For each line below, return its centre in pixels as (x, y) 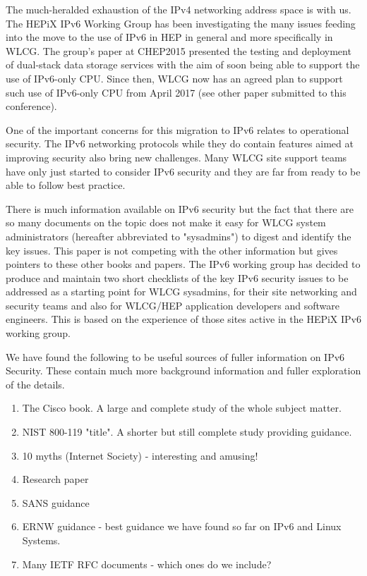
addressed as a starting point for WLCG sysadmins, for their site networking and (181, 292)
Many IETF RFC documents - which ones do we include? (147, 564)
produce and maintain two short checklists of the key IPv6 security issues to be (177, 277)
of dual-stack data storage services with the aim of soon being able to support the (183, 65)
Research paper (55, 479)
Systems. (41, 540)
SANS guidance (56, 502)
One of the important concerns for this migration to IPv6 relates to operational (178, 129)
